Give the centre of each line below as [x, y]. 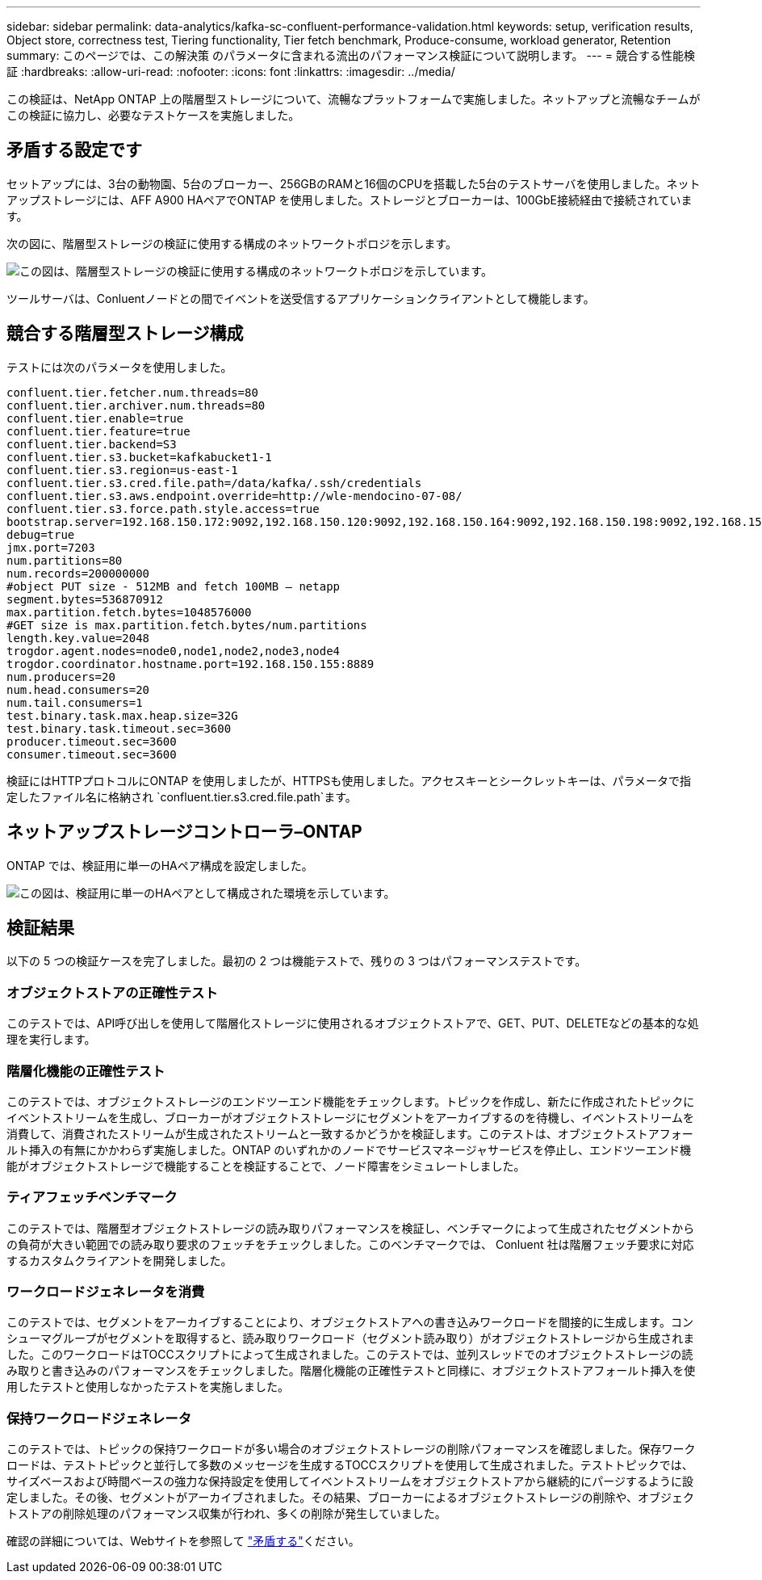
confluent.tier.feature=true [98, 431]
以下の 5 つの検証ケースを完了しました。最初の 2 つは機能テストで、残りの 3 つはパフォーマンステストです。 [297, 961]
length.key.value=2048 [78, 638]
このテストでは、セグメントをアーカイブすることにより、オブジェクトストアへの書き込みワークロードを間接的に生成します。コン [350, 1322]
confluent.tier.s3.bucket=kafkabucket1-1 [139, 457]
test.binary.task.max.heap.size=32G [122, 715]
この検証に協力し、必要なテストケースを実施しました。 [153, 115]
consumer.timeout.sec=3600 [92, 754]
